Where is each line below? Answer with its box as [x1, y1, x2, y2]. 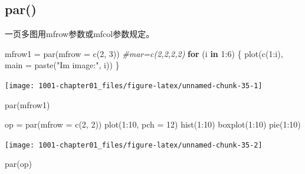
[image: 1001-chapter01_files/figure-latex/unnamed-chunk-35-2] [5, 140, 263, 149]
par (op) [5, 158, 32, 170]
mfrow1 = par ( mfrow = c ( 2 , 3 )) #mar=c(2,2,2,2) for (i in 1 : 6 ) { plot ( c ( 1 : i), [5, 47, 283, 59]
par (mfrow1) [5, 98, 50, 111]
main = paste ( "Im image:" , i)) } [5, 59, 120, 71]
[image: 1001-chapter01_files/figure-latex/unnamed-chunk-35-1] [5, 81, 263, 90]
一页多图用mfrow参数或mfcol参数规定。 [5, 28, 155, 40]
